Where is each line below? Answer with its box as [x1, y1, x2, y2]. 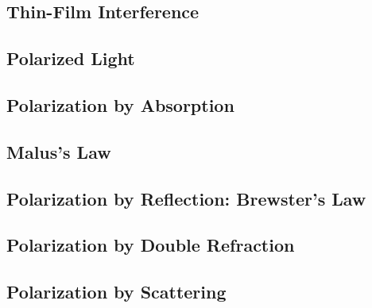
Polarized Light [6, 46, 135, 71]
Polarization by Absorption [6, 92, 234, 117]
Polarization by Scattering [6, 279, 227, 304]
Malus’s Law [6, 139, 111, 164]
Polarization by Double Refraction [6, 233, 295, 257]
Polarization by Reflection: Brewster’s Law [6, 186, 366, 210]
